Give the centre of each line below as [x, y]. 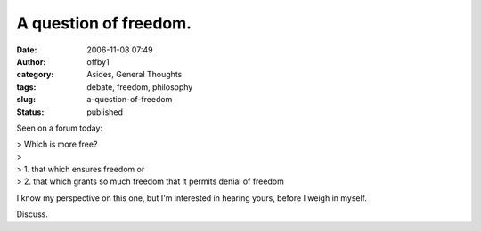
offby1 [98, 61]
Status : [30, 112]
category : [35, 75]
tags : [26, 87]
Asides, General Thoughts [135, 75]
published [105, 112]
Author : [31, 61]
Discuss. [32, 214]
